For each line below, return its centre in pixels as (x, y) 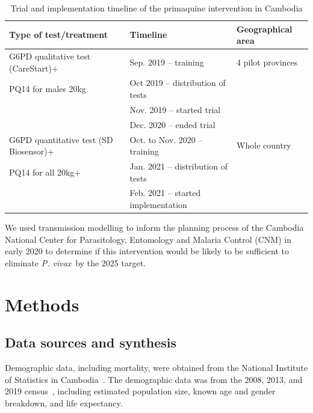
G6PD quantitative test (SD (61, 139)
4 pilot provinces (267, 62)
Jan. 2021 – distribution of (179, 166)
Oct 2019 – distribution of (178, 83)
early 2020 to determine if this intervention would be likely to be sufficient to (147, 251)
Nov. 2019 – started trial (175, 109)
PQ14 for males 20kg (48, 89)
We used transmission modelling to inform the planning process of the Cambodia (154, 228)
